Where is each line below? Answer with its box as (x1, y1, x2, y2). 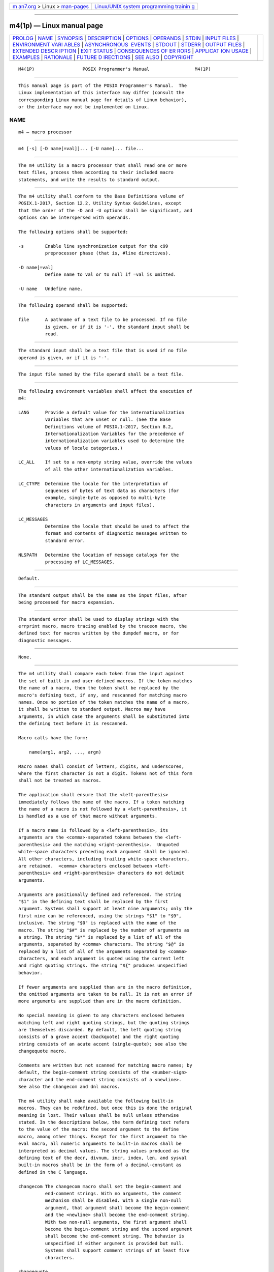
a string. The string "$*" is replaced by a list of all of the (18, 934, 182, 940)
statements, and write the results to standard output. (18, 177, 160, 183)
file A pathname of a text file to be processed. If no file (18, 317, 187, 323)
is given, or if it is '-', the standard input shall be (45, 324, 190, 330)
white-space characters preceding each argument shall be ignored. (18, 849, 190, 855)
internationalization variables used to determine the (45, 438, 185, 444)
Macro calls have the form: (18, 735, 88, 740)
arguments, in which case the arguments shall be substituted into (18, 713, 190, 719)
